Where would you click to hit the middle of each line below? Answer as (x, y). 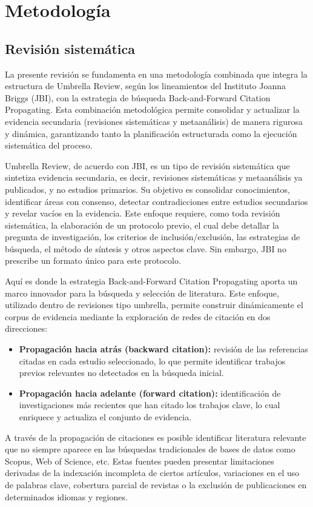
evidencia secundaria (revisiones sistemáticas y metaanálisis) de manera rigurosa (154, 121)
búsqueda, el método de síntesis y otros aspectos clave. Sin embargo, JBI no (146, 248)
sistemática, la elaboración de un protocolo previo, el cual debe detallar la (142, 225)
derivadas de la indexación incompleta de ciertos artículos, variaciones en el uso (152, 473)
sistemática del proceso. (49, 145)
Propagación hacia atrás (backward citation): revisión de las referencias (163, 349)
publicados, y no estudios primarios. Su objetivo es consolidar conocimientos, (147, 189)
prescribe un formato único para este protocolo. (93, 260)
